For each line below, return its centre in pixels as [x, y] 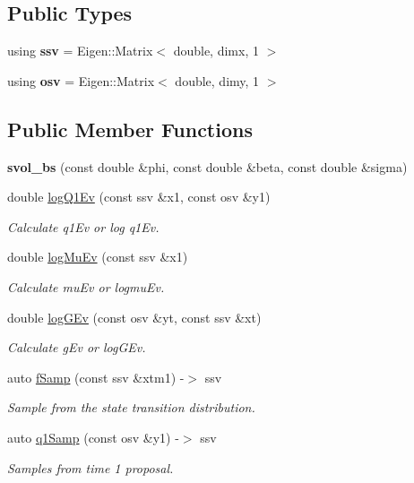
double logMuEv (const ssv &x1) [98, 257]
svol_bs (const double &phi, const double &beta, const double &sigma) [207, 166]
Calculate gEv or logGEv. [77, 347]
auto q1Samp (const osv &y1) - [93, 437]
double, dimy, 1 [217, 80]
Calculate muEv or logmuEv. [86, 286]
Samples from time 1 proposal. [91, 467]
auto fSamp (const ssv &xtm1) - [96, 377]
